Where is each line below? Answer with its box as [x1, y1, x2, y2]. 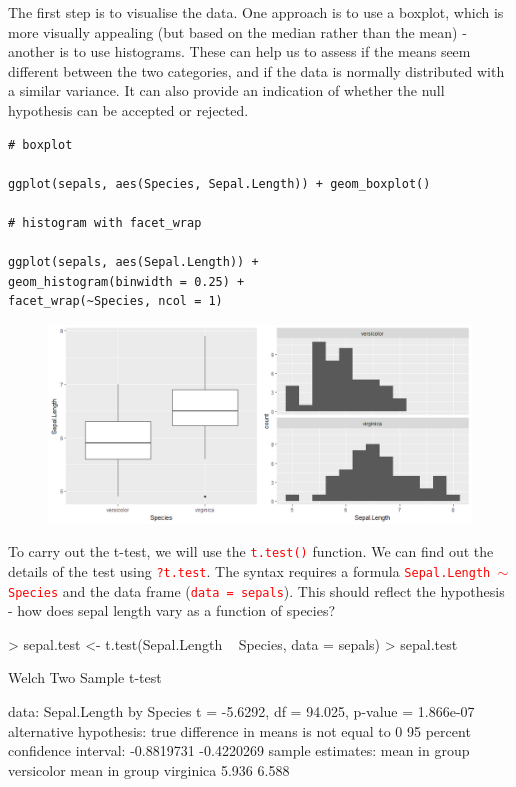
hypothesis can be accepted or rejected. [8, 99, 249, 120]
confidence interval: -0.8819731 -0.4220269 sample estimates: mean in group [8, 740, 470, 761]
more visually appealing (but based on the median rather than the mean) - [8, 21, 467, 42]
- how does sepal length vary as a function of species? [8, 600, 336, 621]
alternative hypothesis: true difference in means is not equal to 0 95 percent [8, 720, 471, 741]
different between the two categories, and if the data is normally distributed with [8, 60, 505, 81]
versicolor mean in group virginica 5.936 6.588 [8, 759, 290, 780]
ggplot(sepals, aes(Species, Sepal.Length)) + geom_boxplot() [8, 176, 431, 191]
